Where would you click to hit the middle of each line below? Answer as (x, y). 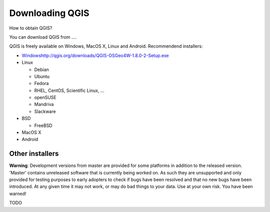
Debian (42, 69)
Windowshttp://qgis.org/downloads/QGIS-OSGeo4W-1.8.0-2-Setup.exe (95, 55)
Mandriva (44, 104)
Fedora (41, 83)
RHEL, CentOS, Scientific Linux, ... (69, 90)
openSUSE (45, 97)
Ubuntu (42, 76)
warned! (18, 193)
